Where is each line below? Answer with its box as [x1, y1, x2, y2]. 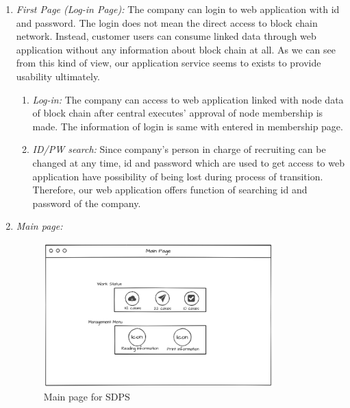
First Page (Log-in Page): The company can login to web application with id [16, 2, 340, 16]
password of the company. [32, 195, 141, 210]
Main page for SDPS [43, 389, 130, 403]
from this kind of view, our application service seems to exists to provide [16, 56, 321, 70]
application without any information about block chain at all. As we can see [16, 42, 336, 56]
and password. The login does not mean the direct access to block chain [16, 15, 318, 29]
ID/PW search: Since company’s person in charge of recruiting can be [32, 142, 326, 156]
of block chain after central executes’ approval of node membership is [32, 106, 323, 120]
